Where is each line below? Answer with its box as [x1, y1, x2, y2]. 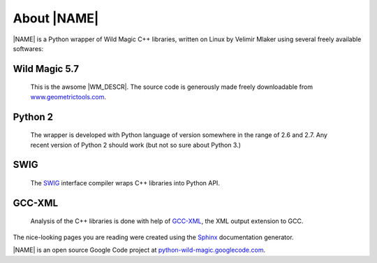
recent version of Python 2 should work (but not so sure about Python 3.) [30, 141, 241, 149]
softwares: [13, 44, 44, 52]
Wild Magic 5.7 [13, 63, 80, 75]
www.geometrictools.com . [30, 92, 107, 101]
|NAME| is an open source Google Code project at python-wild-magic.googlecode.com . [13, 246, 266, 255]
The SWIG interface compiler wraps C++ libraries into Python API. [30, 178, 220, 187]
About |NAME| [13, 10, 99, 26]
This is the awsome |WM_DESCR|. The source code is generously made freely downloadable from [30, 83, 313, 91]
